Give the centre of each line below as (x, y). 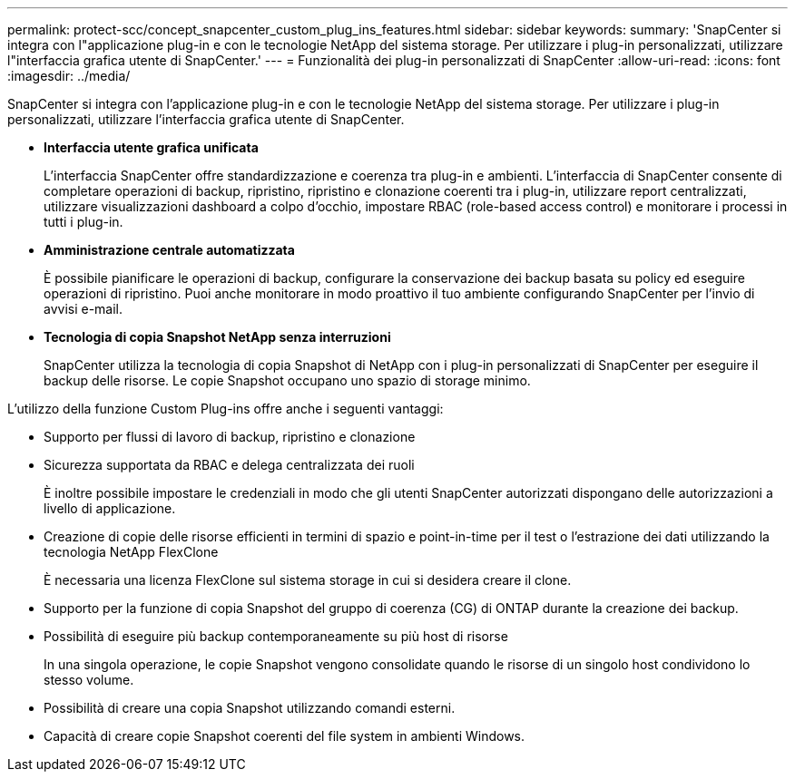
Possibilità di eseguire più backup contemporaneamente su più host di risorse (276, 636)
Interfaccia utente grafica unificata (151, 147)
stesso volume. (89, 680)
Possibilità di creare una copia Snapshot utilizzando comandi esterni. (250, 708)
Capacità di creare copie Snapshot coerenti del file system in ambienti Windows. (285, 736)
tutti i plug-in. (83, 222)
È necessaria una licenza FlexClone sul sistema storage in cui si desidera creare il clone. (308, 580)
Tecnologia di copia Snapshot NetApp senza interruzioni (217, 337)
